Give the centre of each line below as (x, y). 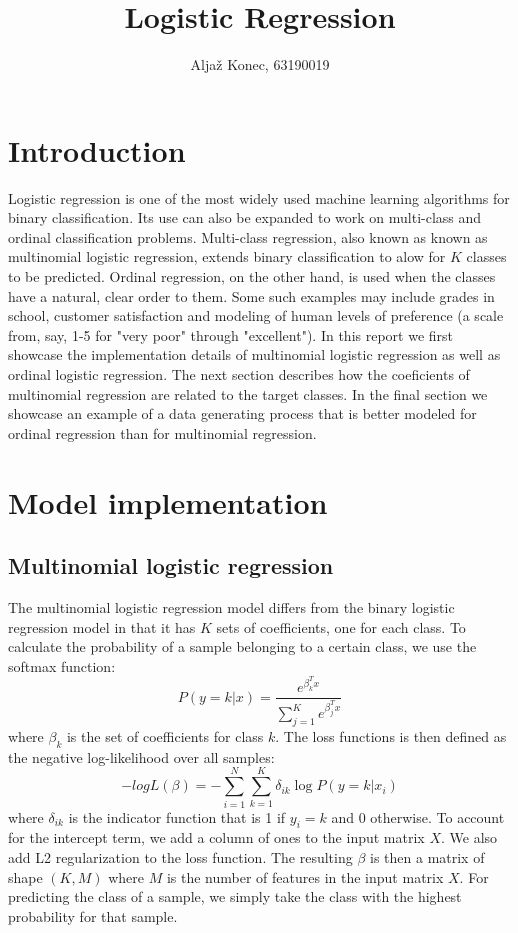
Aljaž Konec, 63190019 (260, 64)
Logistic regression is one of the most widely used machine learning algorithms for (259, 197)
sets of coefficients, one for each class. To (341, 626)
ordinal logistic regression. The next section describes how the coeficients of (239, 374)
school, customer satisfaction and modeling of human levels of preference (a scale (256, 315)
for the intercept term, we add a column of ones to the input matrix (216, 837)
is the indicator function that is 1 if (177, 816)
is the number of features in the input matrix (305, 876)
